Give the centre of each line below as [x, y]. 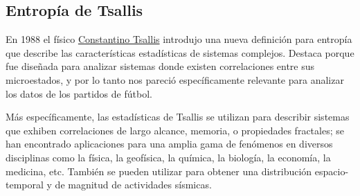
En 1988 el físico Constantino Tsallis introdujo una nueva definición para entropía [179, 39]
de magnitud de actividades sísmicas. [133, 185]
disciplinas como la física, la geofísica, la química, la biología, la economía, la [168, 157]
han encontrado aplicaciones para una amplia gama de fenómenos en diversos [169, 144]
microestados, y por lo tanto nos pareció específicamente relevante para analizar [175, 79]
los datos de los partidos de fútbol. [79, 93]
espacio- [332, 171]
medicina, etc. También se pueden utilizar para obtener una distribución [159, 171]
